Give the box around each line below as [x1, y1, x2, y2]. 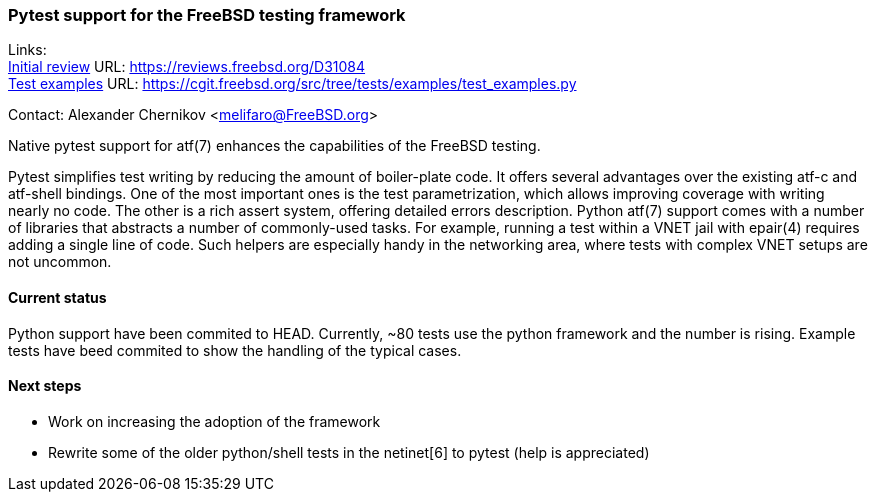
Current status [8, 288, 107, 306]
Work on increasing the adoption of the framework [48, 412, 381, 430]
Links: [8, 41, 47, 59]
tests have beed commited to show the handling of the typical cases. [8, 341, 462, 359]
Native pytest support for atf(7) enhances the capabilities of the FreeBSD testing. [8, 137, 541, 155]
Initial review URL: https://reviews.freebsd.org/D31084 [8, 58, 366, 76]
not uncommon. [8, 253, 112, 271]
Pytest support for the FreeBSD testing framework [8, 5, 406, 25]
